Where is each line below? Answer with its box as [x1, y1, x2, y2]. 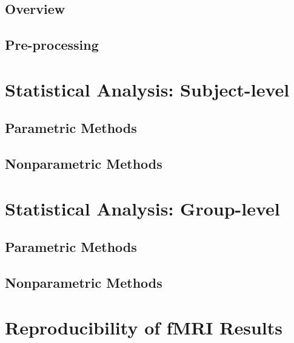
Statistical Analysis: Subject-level [5, 76, 290, 101]
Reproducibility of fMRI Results [5, 314, 282, 339]
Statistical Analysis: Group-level [5, 195, 280, 220]
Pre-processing [5, 35, 99, 54]
